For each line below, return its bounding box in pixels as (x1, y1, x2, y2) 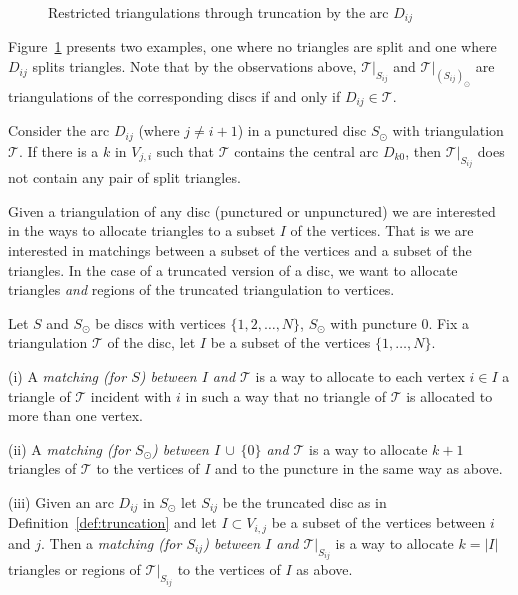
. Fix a (428, 312, 470, 333)
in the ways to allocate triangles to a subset (8, 220, 276, 241)
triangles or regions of (8, 559, 141, 580)
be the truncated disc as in (222, 491, 387, 512)
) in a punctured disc (237, 120, 367, 141)
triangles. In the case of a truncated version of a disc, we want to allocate (8, 259, 458, 280)
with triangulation (392, 120, 504, 141)
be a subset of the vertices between (271, 512, 486, 533)
